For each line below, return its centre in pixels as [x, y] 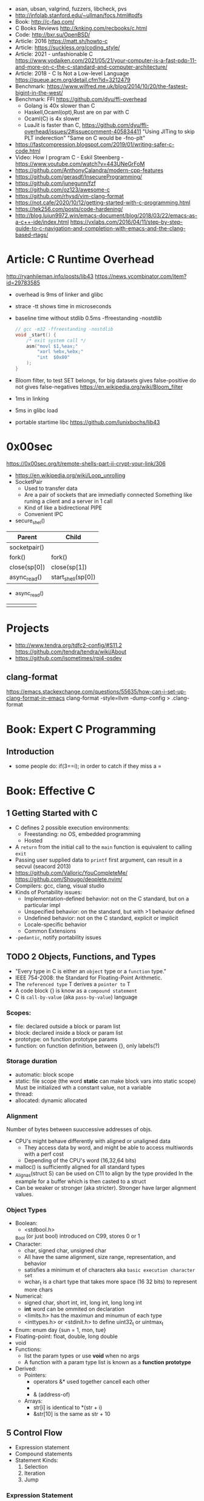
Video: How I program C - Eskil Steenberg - [70, 157]
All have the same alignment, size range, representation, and [100, 1257]
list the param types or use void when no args [82, 1356]
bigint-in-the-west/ [39, 93]
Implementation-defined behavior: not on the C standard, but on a [107, 899]
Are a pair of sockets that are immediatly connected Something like [108, 494]
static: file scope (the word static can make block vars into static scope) [105, 1081]
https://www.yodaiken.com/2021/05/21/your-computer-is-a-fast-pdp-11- [106, 60]
